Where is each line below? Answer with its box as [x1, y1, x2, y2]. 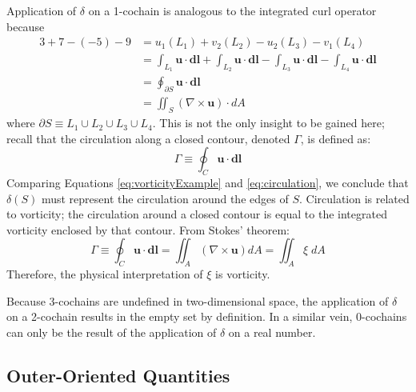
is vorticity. [215, 266, 270, 282]
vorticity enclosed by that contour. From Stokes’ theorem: [6, 221, 290, 238]
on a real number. [228, 324, 316, 341]
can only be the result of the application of [6, 324, 217, 341]
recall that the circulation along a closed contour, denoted [6, 130, 290, 146]
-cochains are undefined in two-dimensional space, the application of [54, 292, 389, 309]
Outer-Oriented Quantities [6, 363, 230, 388]
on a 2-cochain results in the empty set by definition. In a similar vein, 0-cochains [6, 308, 407, 325]
